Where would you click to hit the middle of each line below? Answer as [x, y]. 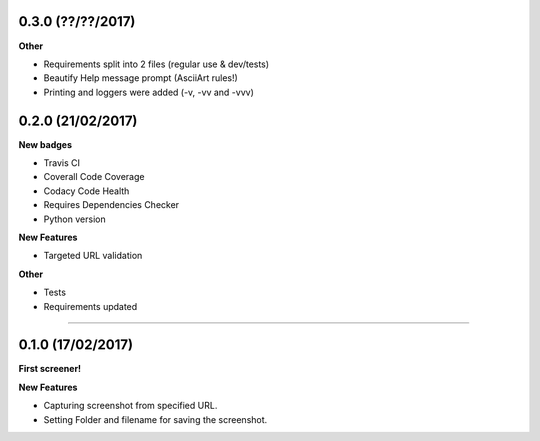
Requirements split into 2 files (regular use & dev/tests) [156, 64]
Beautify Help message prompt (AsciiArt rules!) [141, 78]
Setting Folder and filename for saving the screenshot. [155, 419]
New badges [45, 144]
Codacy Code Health [86, 191]
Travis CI [61, 162]
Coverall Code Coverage [94, 177]
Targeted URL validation [93, 256]
